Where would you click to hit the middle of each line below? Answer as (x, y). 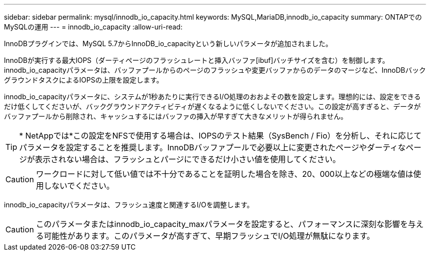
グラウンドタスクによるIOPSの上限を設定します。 (84, 80)
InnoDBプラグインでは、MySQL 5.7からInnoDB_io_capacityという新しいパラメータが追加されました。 (168, 43)
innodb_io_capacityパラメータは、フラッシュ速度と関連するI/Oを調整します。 (129, 205)
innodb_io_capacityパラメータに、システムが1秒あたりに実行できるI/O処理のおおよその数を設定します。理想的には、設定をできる (213, 97)
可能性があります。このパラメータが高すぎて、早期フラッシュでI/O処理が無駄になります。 (209, 236)
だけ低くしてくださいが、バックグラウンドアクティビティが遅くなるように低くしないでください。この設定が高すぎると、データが (212, 106)
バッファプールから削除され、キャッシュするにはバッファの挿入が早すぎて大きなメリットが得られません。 (176, 116)
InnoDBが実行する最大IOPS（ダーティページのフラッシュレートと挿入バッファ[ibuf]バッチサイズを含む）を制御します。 (197, 60)
